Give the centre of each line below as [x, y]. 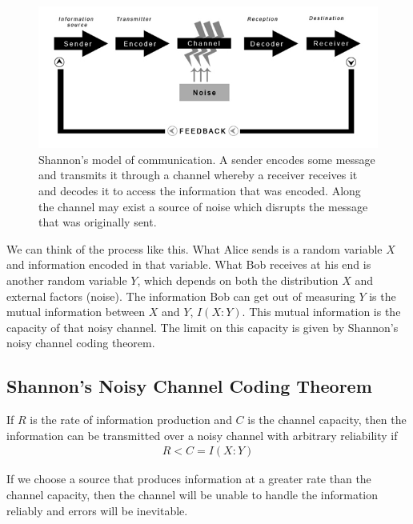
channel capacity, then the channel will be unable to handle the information [192, 494]
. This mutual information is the [321, 312]
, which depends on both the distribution [238, 280]
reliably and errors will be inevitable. [97, 510]
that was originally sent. [98, 222]
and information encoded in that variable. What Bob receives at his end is [189, 264]
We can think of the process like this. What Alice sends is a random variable [194, 248]
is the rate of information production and [131, 420]
